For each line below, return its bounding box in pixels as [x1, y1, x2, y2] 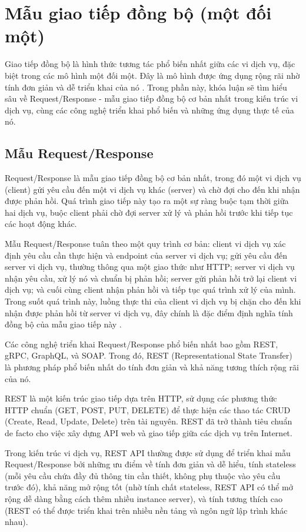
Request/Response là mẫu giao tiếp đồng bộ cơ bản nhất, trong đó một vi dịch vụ [5, 172, 301, 184]
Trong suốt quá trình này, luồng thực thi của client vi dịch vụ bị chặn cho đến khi [5, 295, 301, 307]
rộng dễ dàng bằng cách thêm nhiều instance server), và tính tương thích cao [5, 492, 282, 504]
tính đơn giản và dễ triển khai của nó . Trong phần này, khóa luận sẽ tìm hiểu [5, 81, 287, 93]
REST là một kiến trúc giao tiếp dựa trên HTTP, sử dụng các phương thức [5, 392, 277, 404]
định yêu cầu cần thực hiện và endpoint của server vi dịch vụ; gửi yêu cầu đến [5, 249, 288, 261]
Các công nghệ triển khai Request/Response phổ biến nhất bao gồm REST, [5, 337, 278, 350]
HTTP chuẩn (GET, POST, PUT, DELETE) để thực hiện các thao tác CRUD [5, 403, 291, 416]
